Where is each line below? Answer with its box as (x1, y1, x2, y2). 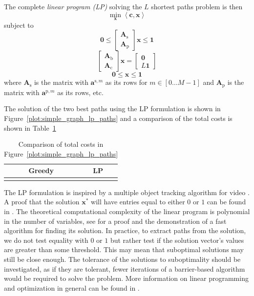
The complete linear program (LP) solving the (4, 1, 142, 11)
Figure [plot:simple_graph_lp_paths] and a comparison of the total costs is (4, 113, 233, 123)
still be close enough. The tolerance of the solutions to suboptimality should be (4, 254, 241, 264)
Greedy (28, 165, 54, 176)
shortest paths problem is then (151, 1, 243, 11)
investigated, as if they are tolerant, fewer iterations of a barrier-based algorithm (4, 263, 245, 274)
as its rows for (105, 77, 148, 87)
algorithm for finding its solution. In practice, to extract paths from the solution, (4, 225, 246, 236)
